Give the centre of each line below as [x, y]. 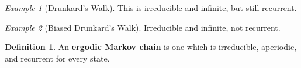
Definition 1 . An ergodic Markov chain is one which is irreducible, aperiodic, [151, 47]
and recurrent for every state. [57, 58]
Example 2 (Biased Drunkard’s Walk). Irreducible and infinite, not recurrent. [143, 27]
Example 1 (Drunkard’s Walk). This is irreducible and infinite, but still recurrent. [151, 8]
